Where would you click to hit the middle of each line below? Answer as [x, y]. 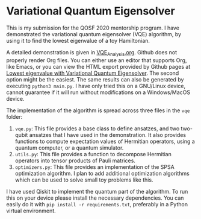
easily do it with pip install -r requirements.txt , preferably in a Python [97, 204]
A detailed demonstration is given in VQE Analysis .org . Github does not [92, 53]
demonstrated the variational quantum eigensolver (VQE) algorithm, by [94, 34]
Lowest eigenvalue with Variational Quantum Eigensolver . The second [93, 73]
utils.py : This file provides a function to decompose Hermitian [93, 154]
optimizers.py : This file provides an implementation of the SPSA [94, 167]
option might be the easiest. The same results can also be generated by [95, 79]
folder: [14, 116]
